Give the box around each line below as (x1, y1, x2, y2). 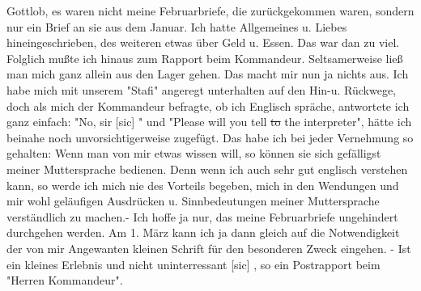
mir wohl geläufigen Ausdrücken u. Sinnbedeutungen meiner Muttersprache (6, 192, 380, 209)
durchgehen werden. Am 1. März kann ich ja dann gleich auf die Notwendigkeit (6, 224, 400, 241)
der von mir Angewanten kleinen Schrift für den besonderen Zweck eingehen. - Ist (6, 239, 411, 256)
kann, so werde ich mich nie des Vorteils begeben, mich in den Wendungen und (6, 176, 399, 193)
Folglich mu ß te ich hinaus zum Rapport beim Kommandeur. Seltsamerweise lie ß (6, 49, 403, 66)
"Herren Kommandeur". (6, 272, 123, 289)
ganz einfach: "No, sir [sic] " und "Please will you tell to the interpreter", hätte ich (6, 113, 412, 130)
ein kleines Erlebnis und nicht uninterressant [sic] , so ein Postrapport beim (6, 255, 381, 272)
